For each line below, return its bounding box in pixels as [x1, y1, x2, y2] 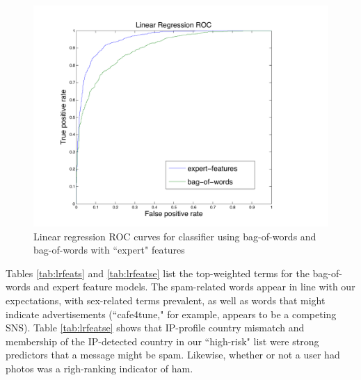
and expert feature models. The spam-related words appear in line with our [33, 279, 355, 294]
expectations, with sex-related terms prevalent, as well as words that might [6, 292, 326, 307]
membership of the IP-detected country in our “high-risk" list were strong [6, 333, 319, 348]
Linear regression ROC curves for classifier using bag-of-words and [33, 229, 316, 243]
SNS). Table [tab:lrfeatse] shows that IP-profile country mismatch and [6, 320, 305, 335]
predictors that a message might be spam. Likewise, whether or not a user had [6, 347, 340, 362]
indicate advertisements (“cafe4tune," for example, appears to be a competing [6, 306, 337, 321]
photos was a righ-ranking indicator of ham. [6, 361, 193, 375]
